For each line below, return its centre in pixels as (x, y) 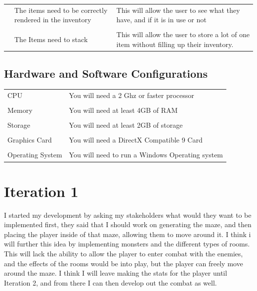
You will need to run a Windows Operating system (146, 155)
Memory (20, 110)
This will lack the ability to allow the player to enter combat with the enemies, (124, 254)
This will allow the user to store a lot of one (183, 34)
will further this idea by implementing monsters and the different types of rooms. (127, 244)
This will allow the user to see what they (178, 10)
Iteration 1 (41, 191)
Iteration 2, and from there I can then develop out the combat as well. (110, 282)
